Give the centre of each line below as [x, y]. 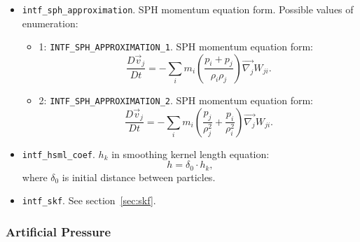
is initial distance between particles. [139, 177]
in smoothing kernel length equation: [191, 154]
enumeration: [50, 23]
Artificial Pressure [58, 231]
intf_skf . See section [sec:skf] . [89, 200]
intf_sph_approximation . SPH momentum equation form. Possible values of [188, 9]
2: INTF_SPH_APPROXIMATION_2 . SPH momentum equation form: [176, 100]
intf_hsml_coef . [58, 154]
